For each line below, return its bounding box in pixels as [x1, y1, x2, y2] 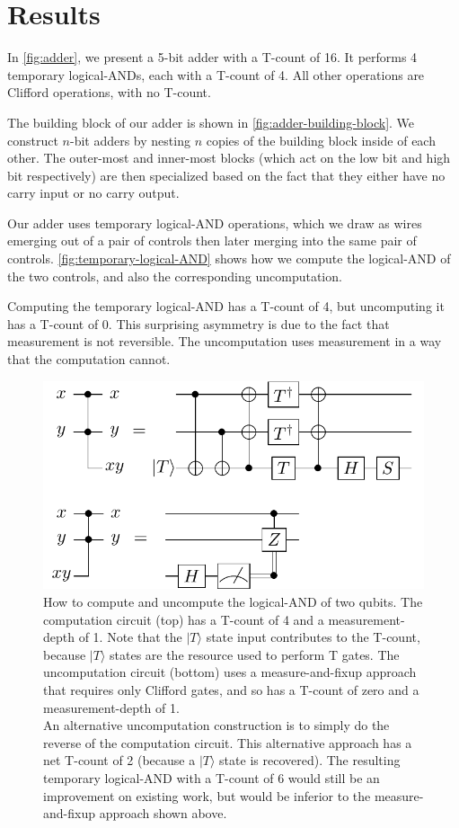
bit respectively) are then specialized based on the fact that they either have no [7, 165, 446, 184]
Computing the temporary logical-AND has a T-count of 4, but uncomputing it [7, 297, 445, 316]
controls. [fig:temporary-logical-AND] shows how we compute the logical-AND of [7, 249, 451, 268]
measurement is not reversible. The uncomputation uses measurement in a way [7, 332, 442, 351]
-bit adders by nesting [69, 130, 190, 149]
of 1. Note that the [78, 628, 182, 646]
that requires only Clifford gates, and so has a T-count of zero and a [43, 680, 419, 699]
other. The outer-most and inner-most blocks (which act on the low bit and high [7, 148, 451, 167]
